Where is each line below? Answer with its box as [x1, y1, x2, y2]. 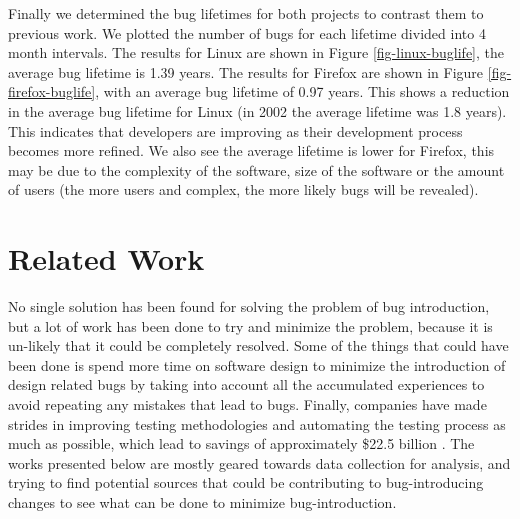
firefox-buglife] [8, 81, 96, 102]
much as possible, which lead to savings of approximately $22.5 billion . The [8, 433, 475, 454]
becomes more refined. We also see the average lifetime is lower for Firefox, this [8, 140, 495, 161]
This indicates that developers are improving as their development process [8, 120, 463, 141]
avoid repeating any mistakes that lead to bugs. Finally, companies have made [8, 394, 487, 415]
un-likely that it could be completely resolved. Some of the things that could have [8, 335, 509, 356]
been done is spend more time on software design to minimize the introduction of [8, 354, 506, 375]
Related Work [8, 238, 205, 279]
